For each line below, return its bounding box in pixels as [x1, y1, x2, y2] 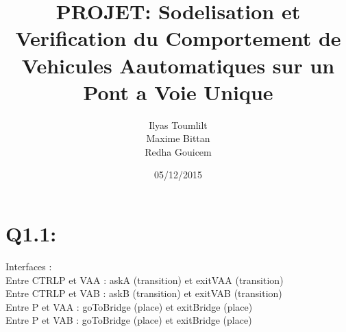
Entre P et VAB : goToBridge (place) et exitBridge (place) [5, 313, 252, 327]
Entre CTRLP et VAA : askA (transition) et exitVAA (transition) [5, 272, 284, 287]
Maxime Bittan [146, 131, 210, 145]
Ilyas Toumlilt [149, 117, 208, 132]
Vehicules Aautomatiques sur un [21, 51, 335, 79]
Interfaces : [5, 259, 52, 273]
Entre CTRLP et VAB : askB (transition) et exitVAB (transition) [5, 286, 282, 300]
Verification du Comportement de [15, 24, 341, 52]
